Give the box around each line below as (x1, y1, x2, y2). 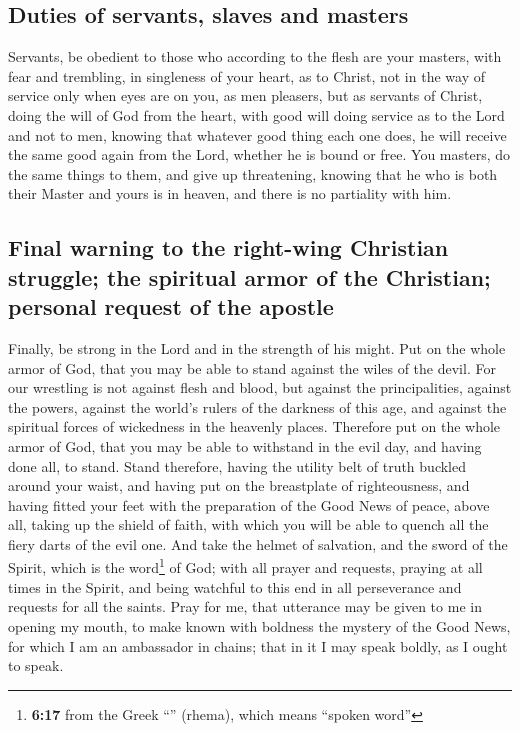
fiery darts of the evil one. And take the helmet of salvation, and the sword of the (8, 533, 508, 554)
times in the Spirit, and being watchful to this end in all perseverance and (8, 576, 462, 597)
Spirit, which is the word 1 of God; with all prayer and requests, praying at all (8, 554, 483, 578)
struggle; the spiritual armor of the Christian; (8, 261, 491, 292)
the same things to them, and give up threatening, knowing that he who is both (8, 163, 498, 184)
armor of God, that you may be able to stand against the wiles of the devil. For (8, 357, 496, 378)
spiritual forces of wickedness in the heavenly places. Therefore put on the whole (8, 416, 501, 437)
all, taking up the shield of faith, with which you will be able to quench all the (8, 514, 489, 535)
